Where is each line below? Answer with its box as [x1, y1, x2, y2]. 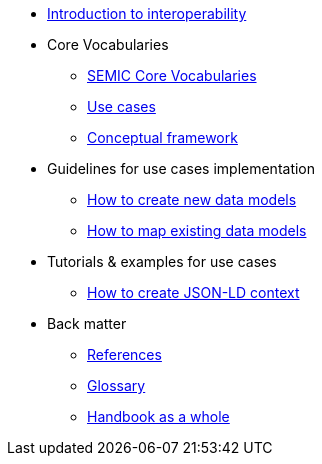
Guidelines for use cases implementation [47, 160, 316, 177]
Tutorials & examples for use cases [47, 253, 277, 270]
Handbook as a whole [87, 408, 230, 425]
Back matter [47, 315, 127, 332]
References [87, 346, 162, 363]
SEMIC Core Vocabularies [87, 67, 257, 84]
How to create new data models [87, 191, 297, 208]
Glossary [87, 377, 146, 394]
